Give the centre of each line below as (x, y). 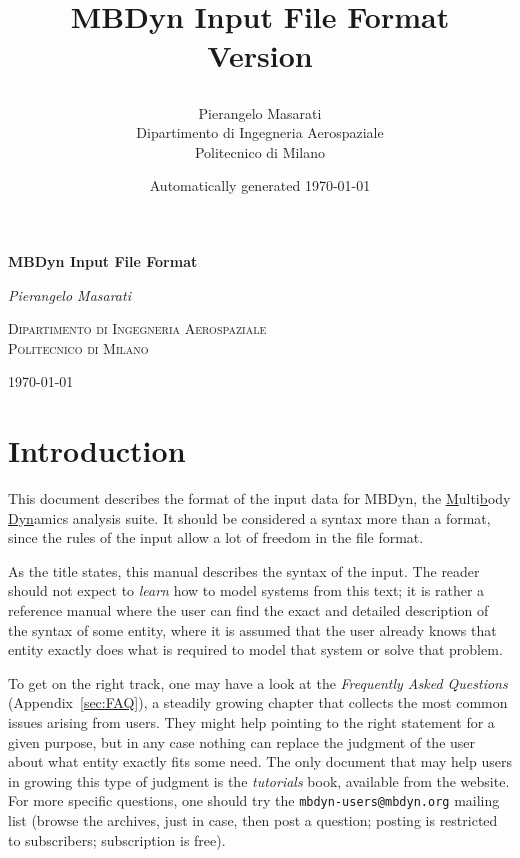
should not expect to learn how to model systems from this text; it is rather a (246, 590)
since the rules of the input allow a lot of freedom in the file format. (216, 537)
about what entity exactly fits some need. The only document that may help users (260, 761)
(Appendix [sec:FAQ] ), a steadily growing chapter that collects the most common (258, 702)
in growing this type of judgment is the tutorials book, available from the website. (259, 780)
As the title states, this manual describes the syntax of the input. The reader (244, 570)
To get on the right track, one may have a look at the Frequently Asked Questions (258, 682)
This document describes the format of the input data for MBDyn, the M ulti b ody (259, 498)
